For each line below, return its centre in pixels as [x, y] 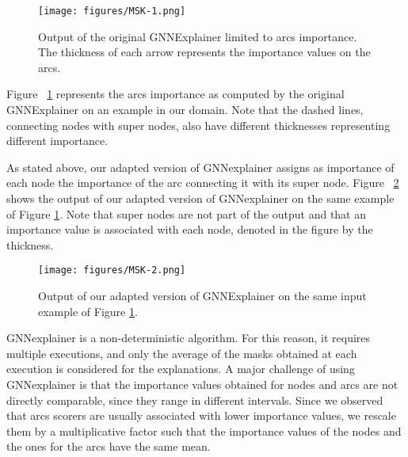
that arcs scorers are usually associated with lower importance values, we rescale [201, 415]
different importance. [57, 141]
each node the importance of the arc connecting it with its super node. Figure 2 [203, 183]
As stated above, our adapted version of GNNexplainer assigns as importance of [200, 167]
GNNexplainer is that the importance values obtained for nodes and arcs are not [202, 384]
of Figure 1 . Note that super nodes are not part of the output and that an [187, 213]
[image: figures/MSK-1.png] [112, 11]
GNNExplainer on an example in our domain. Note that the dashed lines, [185, 110]
